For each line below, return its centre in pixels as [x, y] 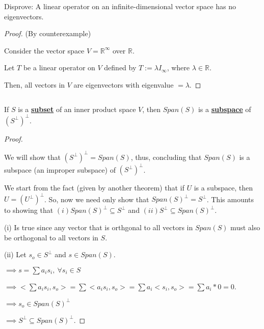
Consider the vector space [44, 50]
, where [178, 67]
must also [245, 227]
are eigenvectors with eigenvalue [124, 84]
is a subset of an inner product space [77, 109]
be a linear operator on [59, 67]
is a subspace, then [223, 188]
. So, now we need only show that [97, 199]
